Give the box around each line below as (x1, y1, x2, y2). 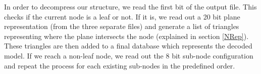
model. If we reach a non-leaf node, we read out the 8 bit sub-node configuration (4, 50, 253, 60)
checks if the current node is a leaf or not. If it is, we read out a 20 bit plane (4, 11, 240, 21)
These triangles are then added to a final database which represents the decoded (4, 40, 252, 51)
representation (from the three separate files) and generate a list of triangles (4, 21, 239, 31)
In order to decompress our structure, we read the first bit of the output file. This (4, 1, 257, 11)
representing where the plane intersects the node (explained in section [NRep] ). (4, 30, 249, 41)
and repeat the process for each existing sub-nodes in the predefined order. (4, 60, 235, 70)
